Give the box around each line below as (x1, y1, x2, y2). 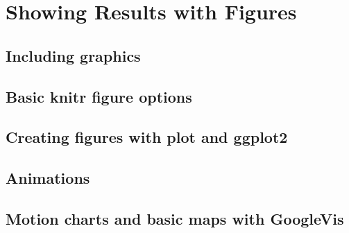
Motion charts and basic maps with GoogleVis (6, 207, 344, 229)
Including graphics (6, 44, 141, 66)
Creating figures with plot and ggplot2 (6, 126, 288, 148)
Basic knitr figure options (6, 85, 192, 107)
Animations (6, 167, 90, 189)
